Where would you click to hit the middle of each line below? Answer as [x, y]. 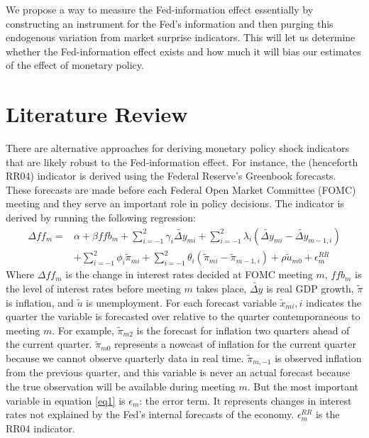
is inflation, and [40, 302]
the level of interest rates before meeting [93, 289]
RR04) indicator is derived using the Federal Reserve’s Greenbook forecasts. [171, 176]
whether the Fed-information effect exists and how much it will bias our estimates [183, 51]
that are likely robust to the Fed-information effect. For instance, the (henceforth [182, 161]
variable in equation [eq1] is [66, 400]
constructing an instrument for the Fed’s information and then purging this [170, 23]
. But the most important [303, 387]
